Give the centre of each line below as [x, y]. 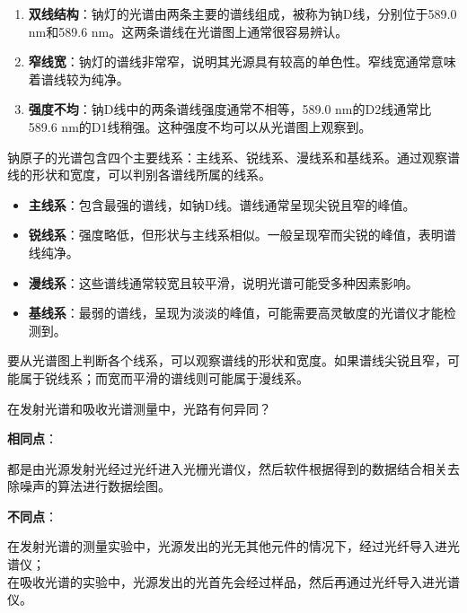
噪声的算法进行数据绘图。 [95, 486]
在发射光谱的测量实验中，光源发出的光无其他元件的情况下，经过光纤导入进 [227, 546]
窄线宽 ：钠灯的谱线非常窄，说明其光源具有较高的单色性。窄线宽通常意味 [242, 61]
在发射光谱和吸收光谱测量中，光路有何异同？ [139, 408]
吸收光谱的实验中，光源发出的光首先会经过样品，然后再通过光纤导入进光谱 [239, 581]
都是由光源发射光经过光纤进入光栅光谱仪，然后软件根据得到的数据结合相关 [227, 468]
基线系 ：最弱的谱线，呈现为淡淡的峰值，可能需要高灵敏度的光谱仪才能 [236, 313]
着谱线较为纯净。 [79, 79]
